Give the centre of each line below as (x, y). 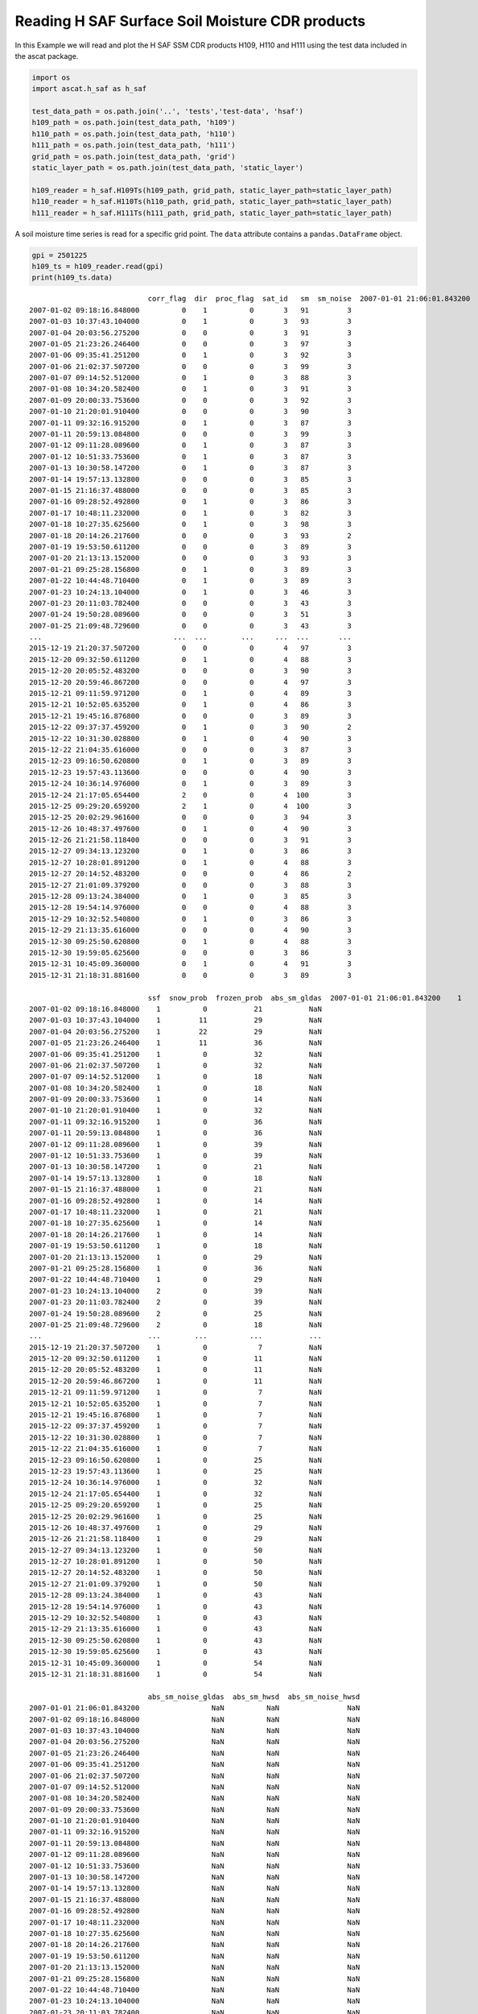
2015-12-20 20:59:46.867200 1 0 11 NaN (175, 1381)
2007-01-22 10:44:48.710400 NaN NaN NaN (195, 1989)
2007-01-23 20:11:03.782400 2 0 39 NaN (175, 1302)
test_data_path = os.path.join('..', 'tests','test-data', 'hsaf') (168, 112)
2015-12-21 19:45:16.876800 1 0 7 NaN (175, 1415)
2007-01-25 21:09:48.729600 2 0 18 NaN (175, 1324)
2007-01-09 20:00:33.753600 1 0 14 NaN (175, 1099)
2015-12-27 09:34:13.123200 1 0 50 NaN (175, 1550)
